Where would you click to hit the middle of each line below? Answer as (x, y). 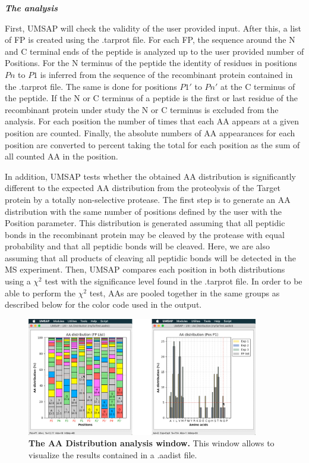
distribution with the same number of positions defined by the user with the (144, 211)
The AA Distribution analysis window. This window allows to (152, 443)
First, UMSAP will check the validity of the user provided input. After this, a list (153, 28)
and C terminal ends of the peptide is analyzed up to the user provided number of (154, 51)
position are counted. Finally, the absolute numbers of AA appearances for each (150, 132)
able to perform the (40, 292)
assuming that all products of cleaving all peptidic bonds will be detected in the (150, 257)
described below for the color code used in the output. (103, 304)
